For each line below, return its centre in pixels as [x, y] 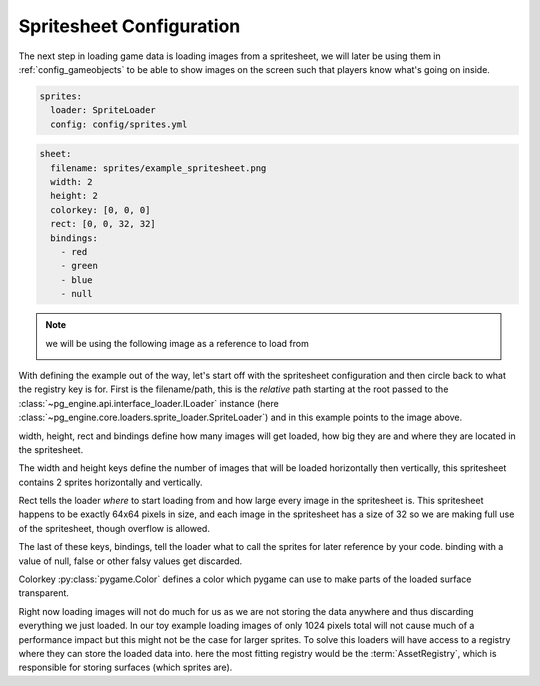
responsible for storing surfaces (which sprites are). [125, 667]
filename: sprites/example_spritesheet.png [158, 168]
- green [79, 266]
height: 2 [74, 196]
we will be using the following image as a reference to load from [177, 343]
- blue [76, 279]
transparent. [44, 593]
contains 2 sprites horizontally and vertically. [111, 482]
